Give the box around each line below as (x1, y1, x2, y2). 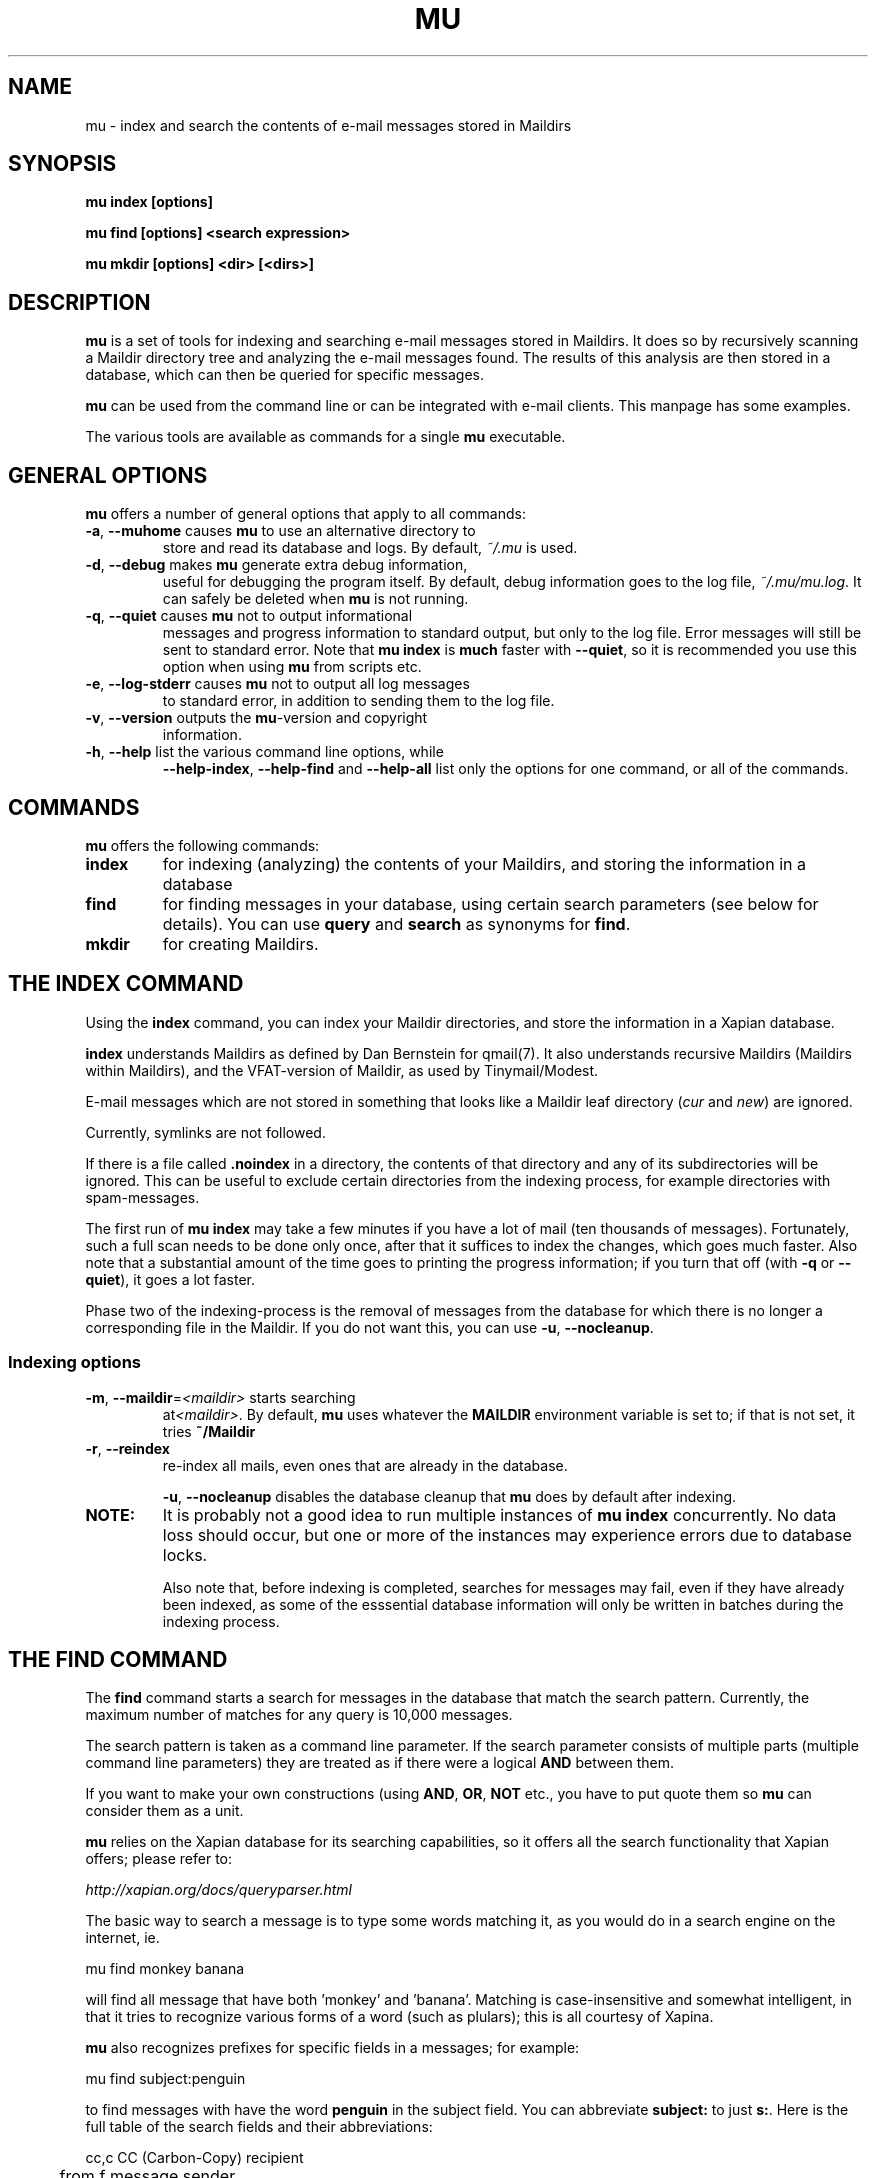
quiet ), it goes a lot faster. (85, 1270, 256, 1288)
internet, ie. (85, 1929, 160, 1947)
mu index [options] (85, 193, 213, 211)
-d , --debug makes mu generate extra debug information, (85, 556, 468, 574)
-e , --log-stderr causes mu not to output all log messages (85, 675, 470, 693)
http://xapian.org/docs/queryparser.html (85, 1881, 352, 1899)
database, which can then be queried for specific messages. (85, 366, 484, 384)
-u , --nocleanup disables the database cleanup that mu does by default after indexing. (162, 1487, 737, 1505)
